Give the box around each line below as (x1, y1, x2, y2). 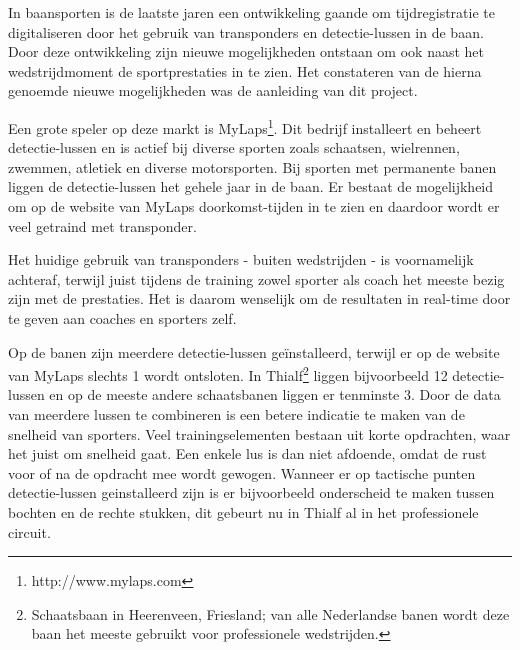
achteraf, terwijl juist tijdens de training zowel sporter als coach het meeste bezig (8, 268, 505, 289)
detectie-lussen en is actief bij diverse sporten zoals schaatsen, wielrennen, (8, 137, 460, 158)
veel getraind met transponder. (8, 215, 197, 236)
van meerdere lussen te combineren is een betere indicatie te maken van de (8, 404, 465, 424)
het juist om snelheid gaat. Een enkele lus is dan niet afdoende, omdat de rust (8, 443, 487, 464)
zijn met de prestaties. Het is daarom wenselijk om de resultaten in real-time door (8, 288, 511, 309)
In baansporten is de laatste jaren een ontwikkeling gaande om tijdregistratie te (8, 2, 495, 22)
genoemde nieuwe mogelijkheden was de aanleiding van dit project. (8, 80, 418, 101)
